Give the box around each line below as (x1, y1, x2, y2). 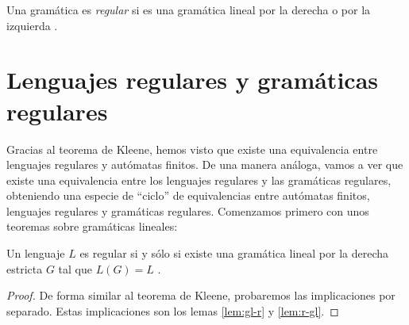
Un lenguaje (6, 245, 65, 262)
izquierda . (6, 17, 58, 33)
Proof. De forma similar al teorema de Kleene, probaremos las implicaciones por (6, 287, 395, 304)
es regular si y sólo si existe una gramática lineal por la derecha (79, 245, 389, 262)
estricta (6, 260, 43, 277)
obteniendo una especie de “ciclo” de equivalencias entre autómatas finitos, (6, 187, 370, 204)
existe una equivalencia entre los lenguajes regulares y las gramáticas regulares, (6, 171, 392, 188)
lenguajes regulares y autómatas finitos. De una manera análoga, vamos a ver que (6, 156, 403, 173)
